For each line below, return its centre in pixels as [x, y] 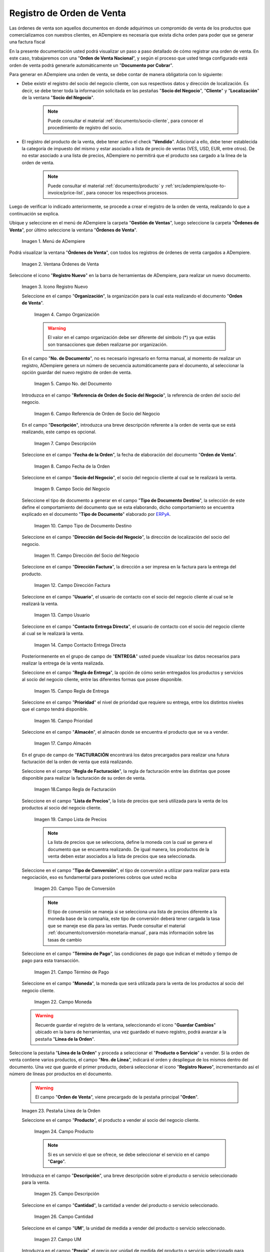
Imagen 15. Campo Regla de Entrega [72, 691]
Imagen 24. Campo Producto [64, 1131]
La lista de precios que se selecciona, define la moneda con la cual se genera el [130, 842]
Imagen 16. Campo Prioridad [63, 721]
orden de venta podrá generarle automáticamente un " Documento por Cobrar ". [91, 65]
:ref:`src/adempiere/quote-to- [195, 186]
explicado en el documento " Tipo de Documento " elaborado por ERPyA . [96, 514]
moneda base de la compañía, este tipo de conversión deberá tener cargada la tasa [134, 918]
